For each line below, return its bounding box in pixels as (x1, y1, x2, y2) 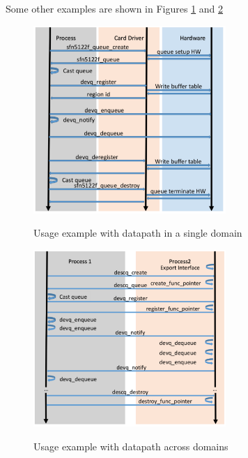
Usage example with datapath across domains (33, 439, 228, 454)
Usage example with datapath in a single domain (33, 226, 242, 240)
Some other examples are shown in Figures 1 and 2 (6, 1, 224, 15)
